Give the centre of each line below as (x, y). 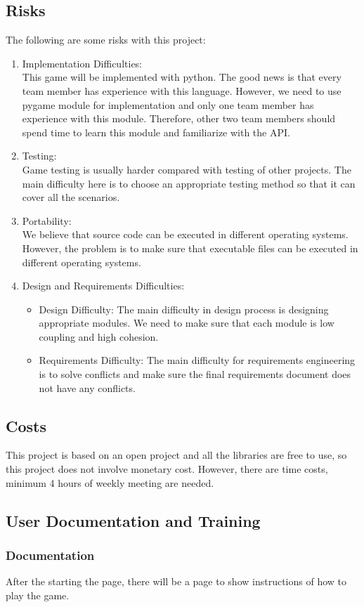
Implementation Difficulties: (82, 63)
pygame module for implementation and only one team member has (168, 104)
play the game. (38, 595)
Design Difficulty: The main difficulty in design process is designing (184, 309)
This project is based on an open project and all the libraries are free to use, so (176, 455)
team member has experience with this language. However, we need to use (182, 90)
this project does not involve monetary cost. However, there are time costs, (167, 469)
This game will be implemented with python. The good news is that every (182, 77)
